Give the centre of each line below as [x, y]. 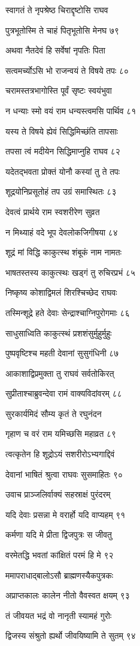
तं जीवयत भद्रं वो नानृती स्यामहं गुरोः [59, 615]
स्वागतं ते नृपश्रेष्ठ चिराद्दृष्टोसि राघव [57, 10]
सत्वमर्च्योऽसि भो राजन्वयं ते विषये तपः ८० [67, 70]
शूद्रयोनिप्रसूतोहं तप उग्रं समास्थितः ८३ [61, 191]
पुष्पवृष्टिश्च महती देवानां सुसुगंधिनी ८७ [62, 353]
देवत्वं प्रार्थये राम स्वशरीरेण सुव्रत [53, 211]
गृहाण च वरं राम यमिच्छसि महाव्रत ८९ [61, 434]
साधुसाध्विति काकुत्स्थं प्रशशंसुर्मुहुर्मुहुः [59, 333]
